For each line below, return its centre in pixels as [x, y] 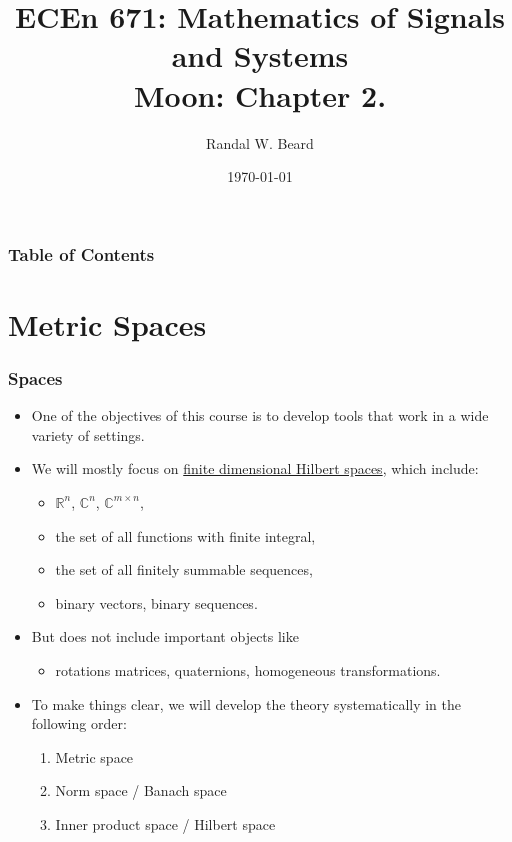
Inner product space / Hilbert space [165, 823]
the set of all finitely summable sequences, [184, 569]
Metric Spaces [107, 323]
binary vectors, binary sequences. [156, 602]
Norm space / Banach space [141, 790]
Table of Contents [81, 253]
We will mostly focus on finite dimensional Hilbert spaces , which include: [255, 468]
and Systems [260, 55]
